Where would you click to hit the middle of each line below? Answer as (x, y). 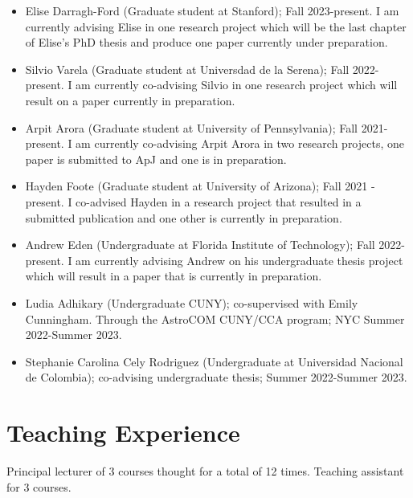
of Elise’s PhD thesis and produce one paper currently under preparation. (206, 42)
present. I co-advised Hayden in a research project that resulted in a (193, 201)
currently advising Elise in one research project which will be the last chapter (216, 26)
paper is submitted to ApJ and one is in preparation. (156, 159)
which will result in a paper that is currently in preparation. (174, 276)
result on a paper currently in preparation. (130, 100)
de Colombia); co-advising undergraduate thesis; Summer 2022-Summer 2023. (216, 377)
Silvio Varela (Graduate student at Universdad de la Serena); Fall (187, 69)
